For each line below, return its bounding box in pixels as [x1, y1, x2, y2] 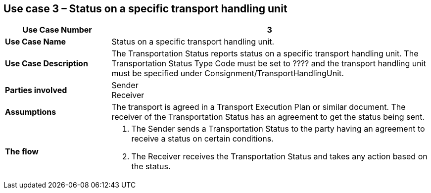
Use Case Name [5, 37, 66, 47]
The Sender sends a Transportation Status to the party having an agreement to [131, 124, 425, 134]
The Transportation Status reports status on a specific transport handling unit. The [111, 48, 419, 59]
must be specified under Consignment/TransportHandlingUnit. [111, 68, 344, 79]
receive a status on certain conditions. [131, 134, 274, 144]
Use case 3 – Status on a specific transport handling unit [3, 2, 287, 15]
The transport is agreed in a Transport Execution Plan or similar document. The [111, 102, 406, 112]
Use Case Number [22, 25, 92, 35]
